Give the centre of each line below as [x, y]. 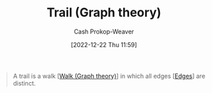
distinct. [24, 83]
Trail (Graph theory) [104, 13]
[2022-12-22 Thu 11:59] [104, 44]
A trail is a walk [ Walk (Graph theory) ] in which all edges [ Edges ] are [109, 76]
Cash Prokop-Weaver [104, 31]
